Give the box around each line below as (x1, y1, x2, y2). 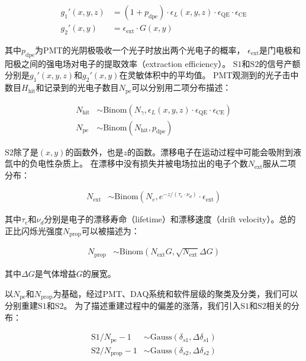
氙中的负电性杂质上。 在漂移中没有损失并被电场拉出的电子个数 (5, 157, 248, 170)
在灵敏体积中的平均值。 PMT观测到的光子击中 (119, 69, 299, 81)
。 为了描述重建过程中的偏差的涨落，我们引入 (63, 299, 241, 311)
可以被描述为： (81, 224, 140, 237)
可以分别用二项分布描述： (131, 81, 231, 94)
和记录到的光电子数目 (36, 81, 119, 94)
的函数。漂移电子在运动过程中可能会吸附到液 (127, 145, 301, 158)
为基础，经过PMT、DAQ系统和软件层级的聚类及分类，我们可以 (53, 287, 298, 299)
